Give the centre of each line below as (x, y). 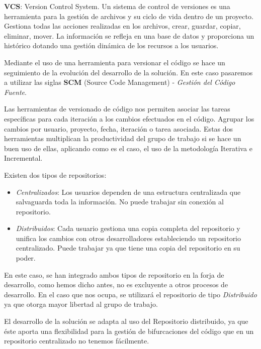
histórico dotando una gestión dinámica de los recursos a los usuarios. (111, 45)
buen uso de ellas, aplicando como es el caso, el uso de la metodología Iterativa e (128, 148)
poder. (26, 258)
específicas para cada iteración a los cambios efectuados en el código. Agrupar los (129, 118)
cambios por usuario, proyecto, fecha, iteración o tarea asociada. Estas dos (119, 128)
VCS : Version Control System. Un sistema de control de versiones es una (117, 6)
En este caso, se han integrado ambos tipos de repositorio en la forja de (114, 274)
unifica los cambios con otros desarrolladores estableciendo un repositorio (128, 238)
